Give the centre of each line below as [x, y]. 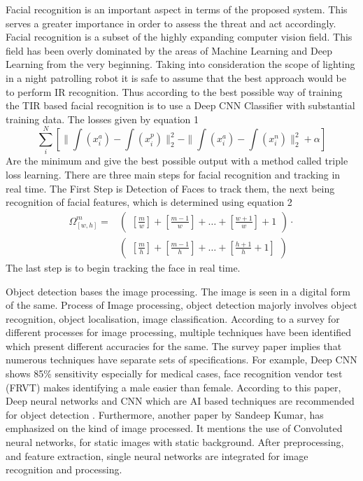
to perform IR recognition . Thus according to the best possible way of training [174, 91]
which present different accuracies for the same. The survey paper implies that [174, 346]
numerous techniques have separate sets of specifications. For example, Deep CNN [181, 360]
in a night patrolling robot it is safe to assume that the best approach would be [176, 77]
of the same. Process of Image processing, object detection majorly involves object [181, 305]
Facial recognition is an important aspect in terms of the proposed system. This [177, 9]
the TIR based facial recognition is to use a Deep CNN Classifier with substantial [180, 105]
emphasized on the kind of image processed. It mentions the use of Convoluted [174, 428]
